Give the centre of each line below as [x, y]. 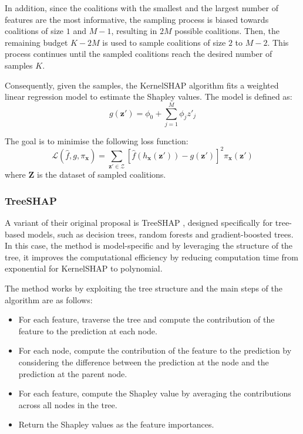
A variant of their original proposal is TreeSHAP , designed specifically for [139, 223]
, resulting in [134, 31]
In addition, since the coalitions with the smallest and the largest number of [142, 8]
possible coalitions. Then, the [227, 31]
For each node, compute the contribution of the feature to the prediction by [155, 350]
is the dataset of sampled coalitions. [101, 174]
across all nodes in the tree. [68, 404]
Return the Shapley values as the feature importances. [116, 424]
